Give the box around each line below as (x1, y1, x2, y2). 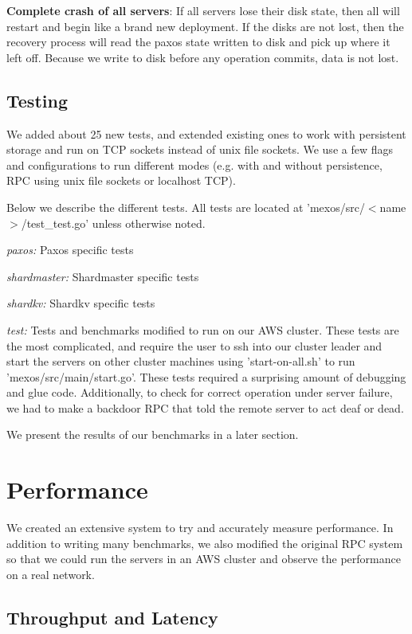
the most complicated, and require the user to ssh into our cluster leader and (6, 337, 383, 354)
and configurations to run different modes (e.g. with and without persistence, (6, 156, 383, 173)
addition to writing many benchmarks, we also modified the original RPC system (6, 534, 403, 551)
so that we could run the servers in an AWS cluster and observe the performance (6, 550, 401, 567)
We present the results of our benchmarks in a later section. (6, 426, 299, 443)
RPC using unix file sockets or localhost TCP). (6, 172, 236, 189)
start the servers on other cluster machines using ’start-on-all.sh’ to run (6, 353, 355, 370)
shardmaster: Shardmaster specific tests (6, 268, 199, 284)
